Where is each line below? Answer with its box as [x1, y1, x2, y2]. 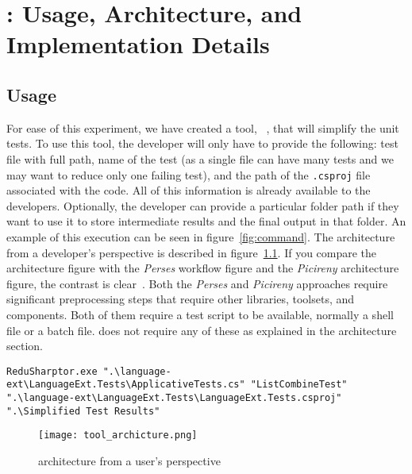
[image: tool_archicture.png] [38, 430, 198, 441]
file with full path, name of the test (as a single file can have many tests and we [6, 150, 394, 167]
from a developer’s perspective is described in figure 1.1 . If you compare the [6, 244, 377, 260]
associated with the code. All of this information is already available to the [6, 182, 371, 198]
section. [6, 337, 43, 354]
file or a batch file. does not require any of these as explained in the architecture [6, 322, 397, 338]
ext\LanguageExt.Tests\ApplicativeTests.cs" [6, 379, 245, 391]
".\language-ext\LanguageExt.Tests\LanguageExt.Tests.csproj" [6, 392, 342, 404]
